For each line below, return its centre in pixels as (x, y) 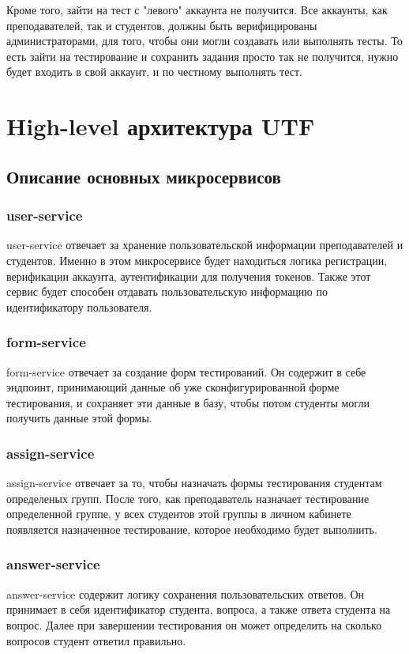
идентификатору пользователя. (79, 306)
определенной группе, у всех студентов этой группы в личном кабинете (179, 514)
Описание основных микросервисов (144, 176)
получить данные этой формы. (79, 418)
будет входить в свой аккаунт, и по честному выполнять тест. (155, 72)
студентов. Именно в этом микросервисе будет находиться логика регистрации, (197, 260)
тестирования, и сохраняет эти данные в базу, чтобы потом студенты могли (188, 402)
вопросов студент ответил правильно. (96, 640)
